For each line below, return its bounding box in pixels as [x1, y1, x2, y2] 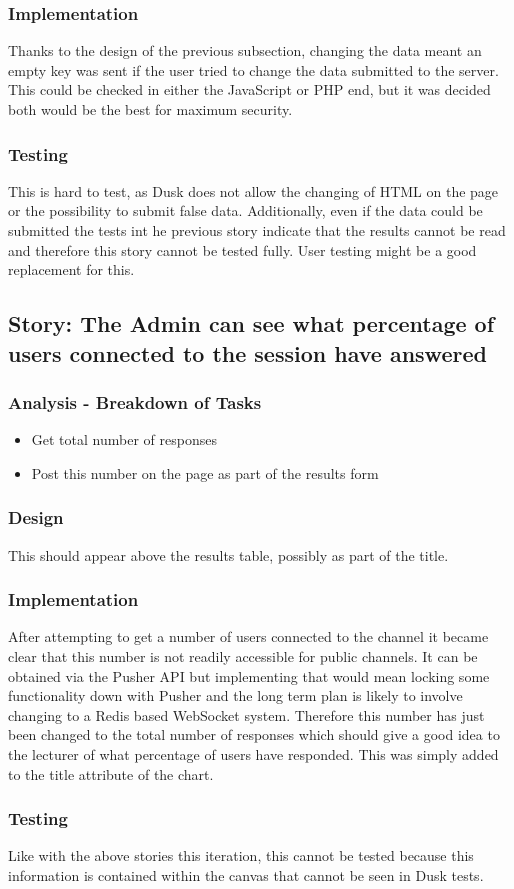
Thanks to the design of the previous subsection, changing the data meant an [8, 40, 482, 61]
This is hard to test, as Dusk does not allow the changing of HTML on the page [8, 180, 499, 201]
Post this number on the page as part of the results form [31, 462, 379, 483]
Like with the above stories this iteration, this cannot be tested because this [8, 845, 474, 866]
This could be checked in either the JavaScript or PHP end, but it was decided [8, 79, 491, 100]
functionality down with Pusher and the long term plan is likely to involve [8, 685, 463, 706]
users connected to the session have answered [8, 337, 487, 368]
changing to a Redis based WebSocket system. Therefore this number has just [8, 704, 485, 725]
